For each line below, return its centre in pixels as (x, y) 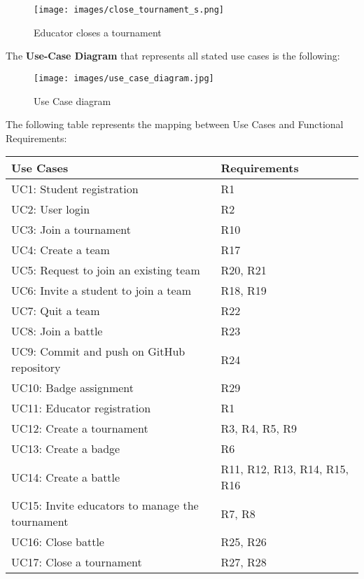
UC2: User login (51, 209)
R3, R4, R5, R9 (259, 428)
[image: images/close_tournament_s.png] (129, 10)
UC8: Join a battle (57, 331)
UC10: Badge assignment (73, 388)
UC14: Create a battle (66, 477)
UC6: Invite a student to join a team (101, 291)
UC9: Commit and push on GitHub (98, 351)
